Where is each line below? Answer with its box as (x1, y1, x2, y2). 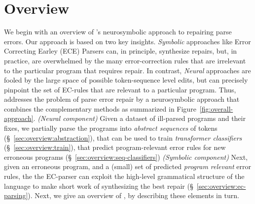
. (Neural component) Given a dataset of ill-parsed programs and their (33, 113, 246, 123)
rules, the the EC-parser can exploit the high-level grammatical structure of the (4, 171, 245, 181)
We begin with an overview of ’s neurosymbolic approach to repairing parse (4, 27, 232, 37)
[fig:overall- (199, 103, 233, 114)
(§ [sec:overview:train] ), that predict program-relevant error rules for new (4, 142, 226, 152)
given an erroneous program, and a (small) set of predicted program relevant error (4, 161, 251, 172)
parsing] (4, 190, 28, 201)
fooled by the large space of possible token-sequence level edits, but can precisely (4, 75, 248, 85)
